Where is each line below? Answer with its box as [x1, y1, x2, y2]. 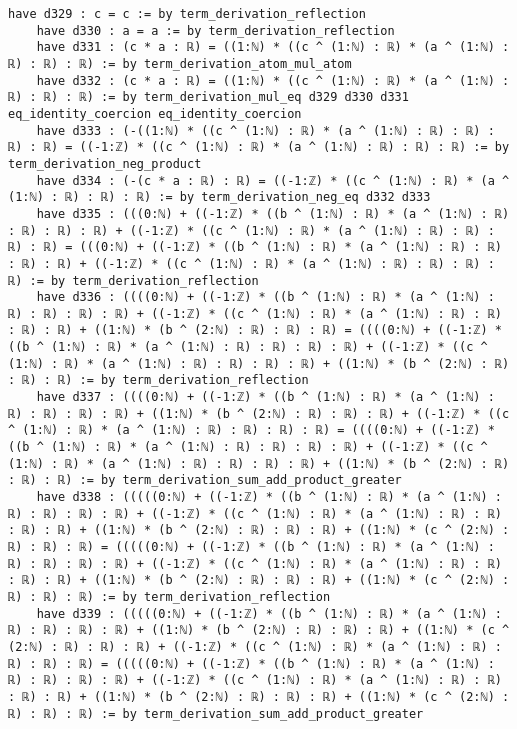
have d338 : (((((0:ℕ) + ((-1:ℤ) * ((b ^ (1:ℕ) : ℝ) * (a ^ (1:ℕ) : [36, 490, 502, 505]
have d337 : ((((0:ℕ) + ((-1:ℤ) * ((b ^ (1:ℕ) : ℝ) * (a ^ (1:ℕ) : [36, 390, 495, 405]
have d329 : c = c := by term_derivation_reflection [8, 7, 366, 21]
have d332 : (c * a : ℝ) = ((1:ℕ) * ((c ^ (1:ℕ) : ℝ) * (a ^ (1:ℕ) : [36, 73, 510, 88]
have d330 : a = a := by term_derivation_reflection [36, 23, 395, 38]
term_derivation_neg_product [8, 156, 202, 171]
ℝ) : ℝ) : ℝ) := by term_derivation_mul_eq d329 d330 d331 [8, 90, 409, 105]
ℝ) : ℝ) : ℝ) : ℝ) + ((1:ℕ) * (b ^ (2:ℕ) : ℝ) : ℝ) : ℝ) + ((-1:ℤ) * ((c [8, 406, 510, 421]
